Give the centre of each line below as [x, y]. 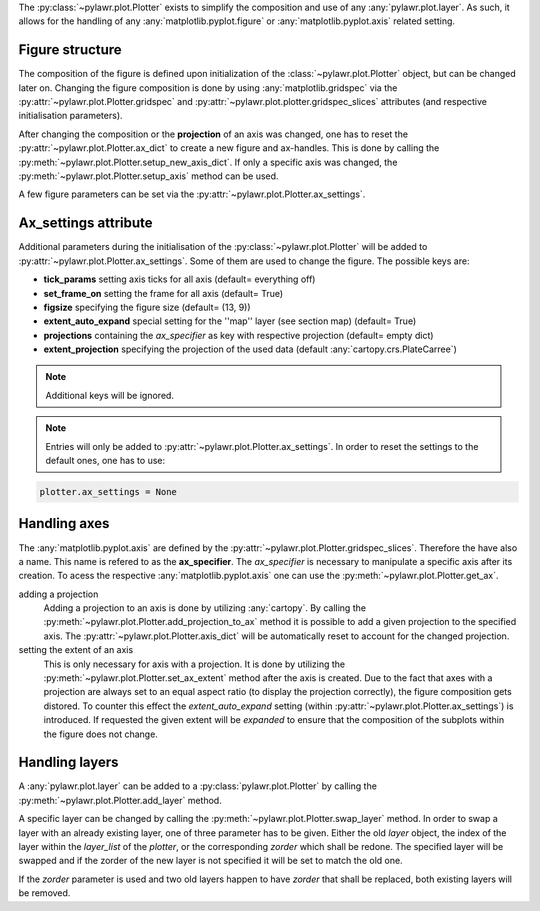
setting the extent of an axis [76, 650]
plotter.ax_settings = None [108, 491]
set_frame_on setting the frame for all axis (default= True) [163, 293]
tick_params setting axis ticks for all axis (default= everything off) [179, 279]
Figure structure [70, 50]
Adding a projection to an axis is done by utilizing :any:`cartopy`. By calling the [205, 608]
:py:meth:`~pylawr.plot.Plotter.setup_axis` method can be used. [148, 176]
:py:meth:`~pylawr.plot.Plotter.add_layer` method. [120, 800]
